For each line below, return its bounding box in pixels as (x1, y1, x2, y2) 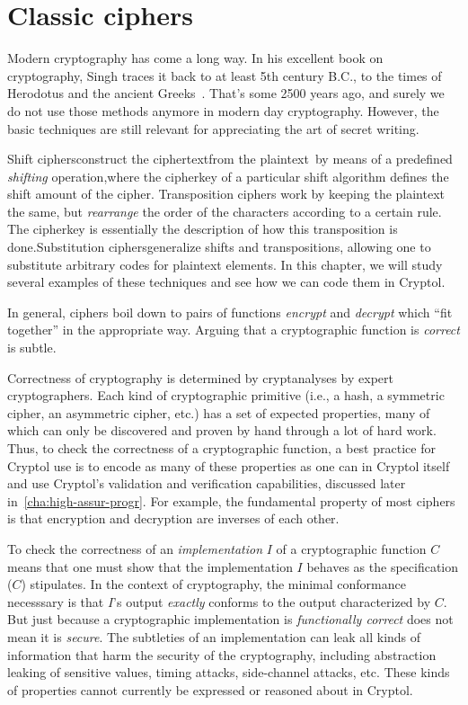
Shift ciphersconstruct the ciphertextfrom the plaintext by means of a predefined (7, 149, 453, 168)
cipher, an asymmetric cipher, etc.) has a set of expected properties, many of (7, 403, 430, 422)
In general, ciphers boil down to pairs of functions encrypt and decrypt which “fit (7, 302, 453, 321)
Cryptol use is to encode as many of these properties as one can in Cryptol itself (7, 456, 450, 475)
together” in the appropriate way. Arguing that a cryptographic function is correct (7, 320, 460, 339)
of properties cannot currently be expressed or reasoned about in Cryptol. (7, 680, 413, 699)
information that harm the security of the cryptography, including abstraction (7, 645, 437, 664)
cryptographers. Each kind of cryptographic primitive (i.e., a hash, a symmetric (7, 386, 445, 405)
